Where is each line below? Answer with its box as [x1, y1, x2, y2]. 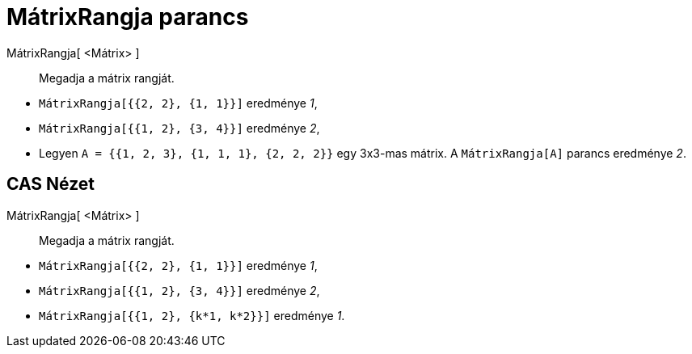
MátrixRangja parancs [6, 3, 249, 31]
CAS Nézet [6, 174, 95, 195]
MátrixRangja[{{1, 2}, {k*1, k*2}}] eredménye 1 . [39, 308, 345, 322]
